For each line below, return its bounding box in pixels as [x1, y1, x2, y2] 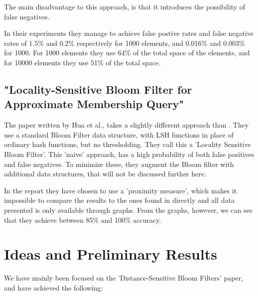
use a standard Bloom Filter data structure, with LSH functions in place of [4, 129, 234, 140]
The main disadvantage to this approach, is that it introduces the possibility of [4, 1, 245, 11]
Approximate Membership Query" [4, 96, 184, 112]
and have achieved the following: [4, 282, 103, 293]
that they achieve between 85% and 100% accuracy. [4, 214, 161, 225]
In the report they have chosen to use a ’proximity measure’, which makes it [4, 185, 237, 195]
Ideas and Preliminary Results [4, 244, 217, 264]
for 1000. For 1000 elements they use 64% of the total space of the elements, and [4, 47, 250, 58]
